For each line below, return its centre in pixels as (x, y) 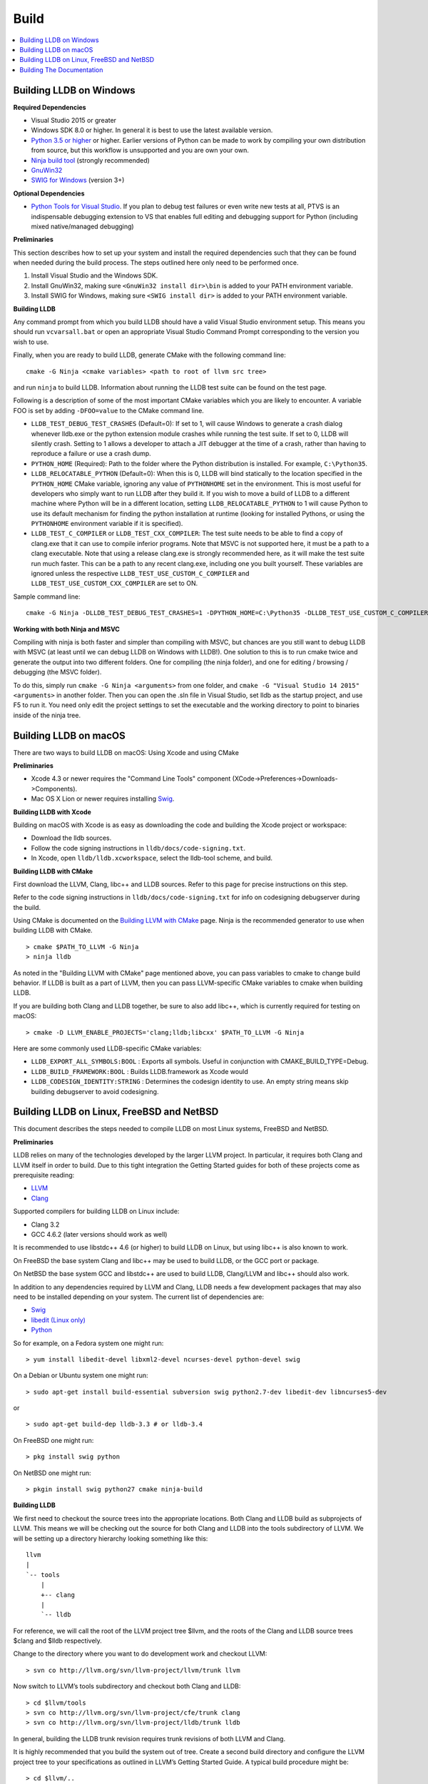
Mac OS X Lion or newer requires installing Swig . (103, 799)
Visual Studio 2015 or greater (74, 121)
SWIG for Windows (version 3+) (78, 180)
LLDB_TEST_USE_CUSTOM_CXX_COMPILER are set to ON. (114, 583)
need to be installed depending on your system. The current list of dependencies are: (138, 1297)
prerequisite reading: (44, 1175)
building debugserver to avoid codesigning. (95, 1091)
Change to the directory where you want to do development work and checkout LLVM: (140, 1654)
